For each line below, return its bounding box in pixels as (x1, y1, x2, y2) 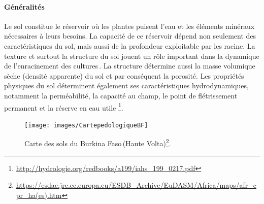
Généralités (4, 1, 45, 12)
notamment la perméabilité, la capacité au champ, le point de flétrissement (4, 90, 238, 100)
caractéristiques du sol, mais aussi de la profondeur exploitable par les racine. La (4, 40, 255, 51)
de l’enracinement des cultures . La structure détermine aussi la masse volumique (4, 60, 255, 71)
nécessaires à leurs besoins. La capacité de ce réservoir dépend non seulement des (4, 30, 256, 41)
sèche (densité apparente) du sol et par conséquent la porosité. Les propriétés (4, 70, 244, 81)
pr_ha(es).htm (16, 189, 62, 200)
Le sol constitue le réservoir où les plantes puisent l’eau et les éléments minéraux (4, 20, 255, 31)
